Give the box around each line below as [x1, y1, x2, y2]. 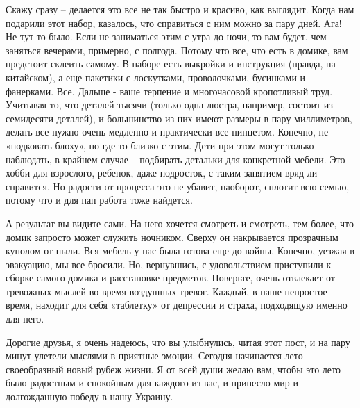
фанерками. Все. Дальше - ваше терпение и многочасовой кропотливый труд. [6, 83, 333, 98]
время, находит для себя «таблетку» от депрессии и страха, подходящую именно [6, 297, 348, 312]
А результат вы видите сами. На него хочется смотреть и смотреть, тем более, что [6, 215, 354, 230]
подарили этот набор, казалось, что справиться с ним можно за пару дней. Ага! [6, 15, 342, 30]
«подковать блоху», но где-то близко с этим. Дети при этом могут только [6, 138, 314, 152]
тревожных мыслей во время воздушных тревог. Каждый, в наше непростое [6, 284, 327, 298]
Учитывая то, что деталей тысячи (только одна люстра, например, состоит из [6, 97, 333, 112]
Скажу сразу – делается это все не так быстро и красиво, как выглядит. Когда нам [6, 2, 354, 16]
